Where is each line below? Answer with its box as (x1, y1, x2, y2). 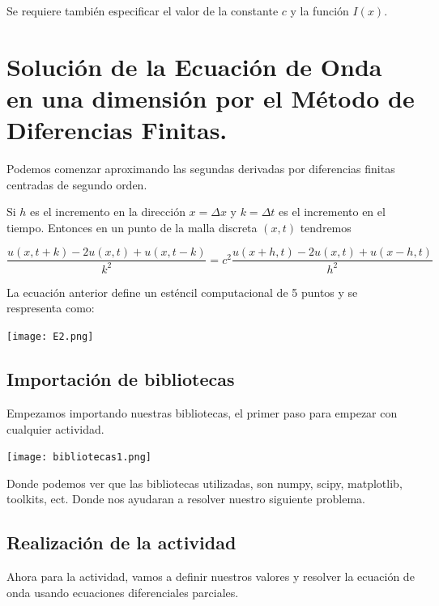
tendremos (300, 218, 352, 235)
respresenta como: (6, 299, 95, 316)
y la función (290, 2, 349, 19)
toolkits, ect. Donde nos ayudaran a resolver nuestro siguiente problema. (6, 490, 365, 507)
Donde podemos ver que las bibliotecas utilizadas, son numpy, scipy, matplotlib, (6, 474, 403, 491)
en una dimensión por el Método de (6, 81, 415, 114)
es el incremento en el (279, 203, 386, 220)
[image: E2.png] (6, 331, 94, 343)
